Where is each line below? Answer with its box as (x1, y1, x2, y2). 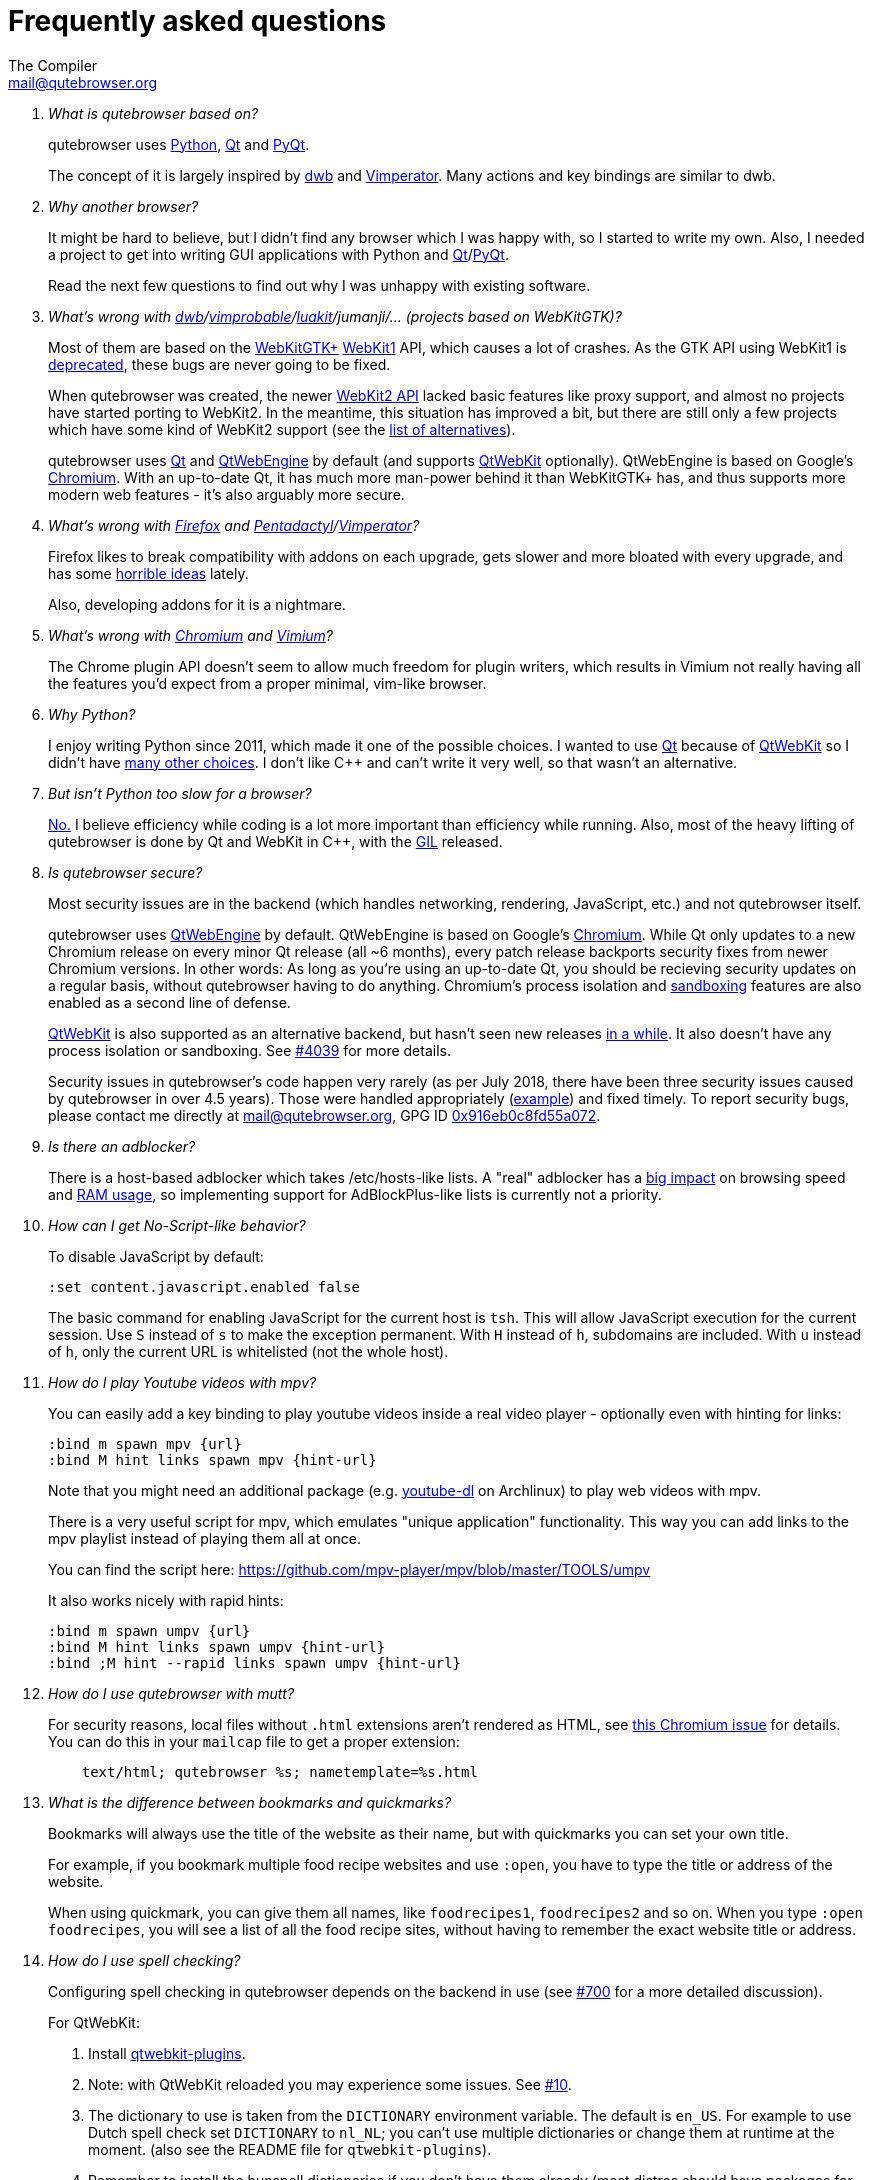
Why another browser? (48, 197, 199, 215)
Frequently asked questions (8, 4, 387, 38)
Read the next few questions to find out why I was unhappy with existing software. (48, 276, 591, 294)
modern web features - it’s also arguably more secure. (48, 485, 405, 503)
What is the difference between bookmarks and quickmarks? (48, 1793, 452, 1811)
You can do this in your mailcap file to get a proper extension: (48, 1732, 460, 1750)
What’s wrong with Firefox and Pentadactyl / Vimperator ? (48, 516, 420, 534)
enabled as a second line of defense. (48, 993, 291, 1011)
